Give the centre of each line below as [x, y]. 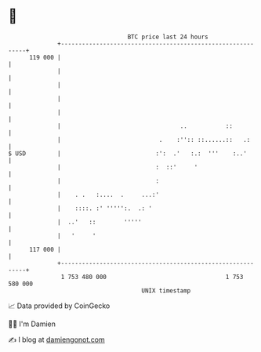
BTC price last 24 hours [168, 37]
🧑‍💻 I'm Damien [32, 324]
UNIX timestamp [166, 290]
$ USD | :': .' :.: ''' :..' [127, 153]
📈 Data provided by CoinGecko [59, 306]
